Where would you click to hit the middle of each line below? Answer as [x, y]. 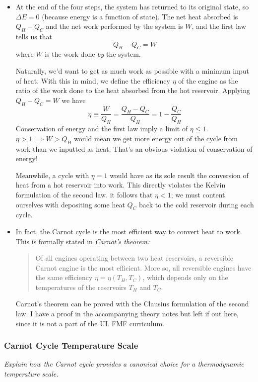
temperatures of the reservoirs [81, 287]
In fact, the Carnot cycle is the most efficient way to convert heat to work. [129, 231]
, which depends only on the [185, 277]
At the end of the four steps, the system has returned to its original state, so [132, 6]
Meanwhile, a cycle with [52, 175]
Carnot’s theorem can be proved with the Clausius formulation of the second [132, 304]
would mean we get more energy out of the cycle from [156, 138]
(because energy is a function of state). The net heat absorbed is [140, 16]
